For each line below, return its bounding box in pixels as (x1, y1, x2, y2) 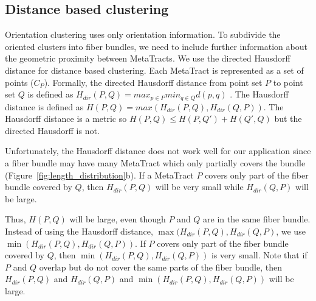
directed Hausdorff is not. (5, 124, 100, 136)
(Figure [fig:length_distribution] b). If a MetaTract (5, 168, 194, 181)
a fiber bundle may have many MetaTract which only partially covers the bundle (5, 157, 306, 169)
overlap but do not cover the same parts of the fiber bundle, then (39, 260, 282, 273)
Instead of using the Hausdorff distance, (5, 224, 153, 237)
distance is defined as (5, 100, 84, 113)
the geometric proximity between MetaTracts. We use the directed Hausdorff (5, 52, 290, 65)
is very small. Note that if (211, 249, 307, 261)
